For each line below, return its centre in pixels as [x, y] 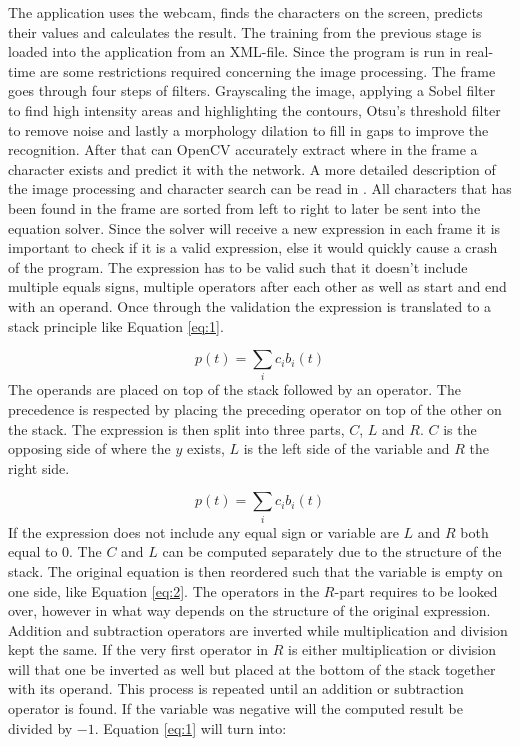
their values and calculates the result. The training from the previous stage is [245, 31]
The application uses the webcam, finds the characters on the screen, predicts [245, 12]
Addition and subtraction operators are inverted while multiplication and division [258, 629]
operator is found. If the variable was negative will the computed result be [235, 708]
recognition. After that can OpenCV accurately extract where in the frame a [243, 149]
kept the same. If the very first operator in [138, 649]
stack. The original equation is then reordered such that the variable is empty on [255, 570]
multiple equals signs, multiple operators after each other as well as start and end [257, 286]
